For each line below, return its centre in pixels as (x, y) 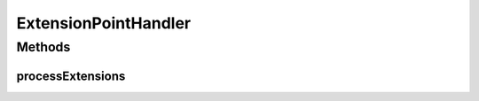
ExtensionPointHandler (103, 23)
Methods (43, 47)
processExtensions (71, 76)
